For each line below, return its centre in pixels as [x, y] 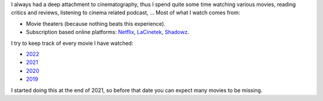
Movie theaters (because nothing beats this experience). [96, 23]
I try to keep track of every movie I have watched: [72, 43]
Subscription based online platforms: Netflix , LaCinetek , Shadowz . [108, 32]
